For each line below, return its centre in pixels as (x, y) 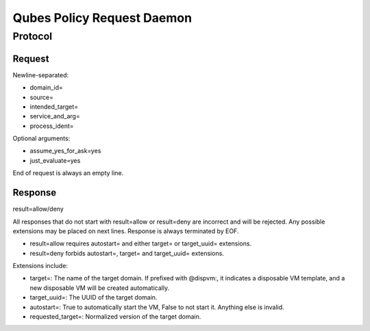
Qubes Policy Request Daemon (102, 18)
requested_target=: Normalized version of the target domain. (115, 317)
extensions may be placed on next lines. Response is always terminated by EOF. (126, 231)
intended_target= (54, 107)
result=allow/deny (38, 209)
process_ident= (52, 126)
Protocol (33, 36)
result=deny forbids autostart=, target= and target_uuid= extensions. (127, 253)
